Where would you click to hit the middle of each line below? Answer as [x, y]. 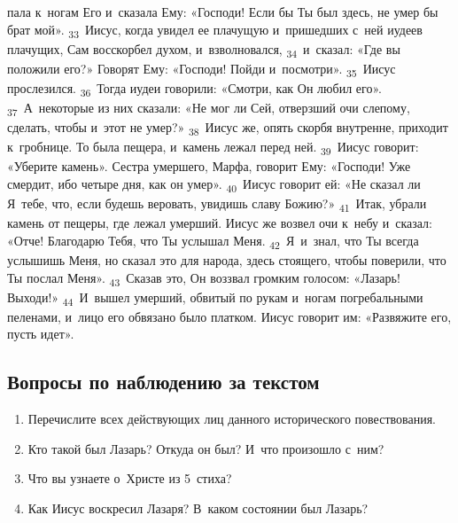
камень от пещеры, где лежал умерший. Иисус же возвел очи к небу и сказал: [220, 223]
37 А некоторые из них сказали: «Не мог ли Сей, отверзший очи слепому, [209, 109]
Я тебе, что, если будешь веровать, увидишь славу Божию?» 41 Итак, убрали [217, 204]
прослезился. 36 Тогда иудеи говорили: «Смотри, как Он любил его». [194, 89]
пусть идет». [41, 334]
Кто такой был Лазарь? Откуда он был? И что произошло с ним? [206, 448]
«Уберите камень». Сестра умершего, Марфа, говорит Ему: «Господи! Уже [209, 166]
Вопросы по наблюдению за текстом [163, 382]
